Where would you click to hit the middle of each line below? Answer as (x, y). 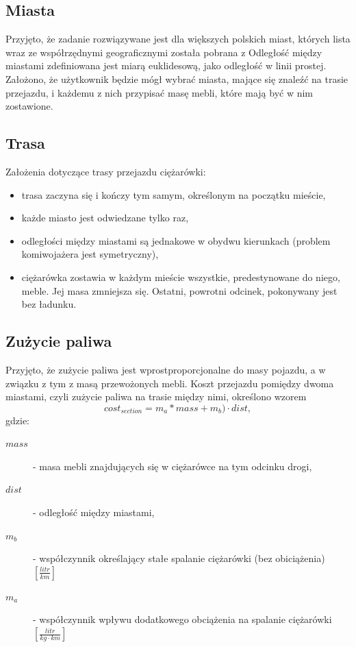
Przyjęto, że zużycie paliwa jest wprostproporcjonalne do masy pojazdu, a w (166, 369)
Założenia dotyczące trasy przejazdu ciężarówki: (106, 171)
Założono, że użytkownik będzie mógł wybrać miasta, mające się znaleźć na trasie (177, 78)
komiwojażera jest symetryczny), (90, 254)
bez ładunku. (49, 304)
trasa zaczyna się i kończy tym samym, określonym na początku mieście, (174, 194)
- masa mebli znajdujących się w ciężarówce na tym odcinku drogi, (173, 466)
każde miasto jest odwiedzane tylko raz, (105, 218)
